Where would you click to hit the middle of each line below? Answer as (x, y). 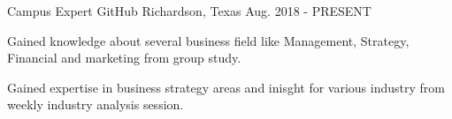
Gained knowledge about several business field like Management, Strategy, (208, 40)
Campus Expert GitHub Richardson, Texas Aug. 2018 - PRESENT (189, 11)
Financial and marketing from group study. (124, 58)
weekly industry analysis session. (96, 104)
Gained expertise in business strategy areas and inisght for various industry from (226, 87)
